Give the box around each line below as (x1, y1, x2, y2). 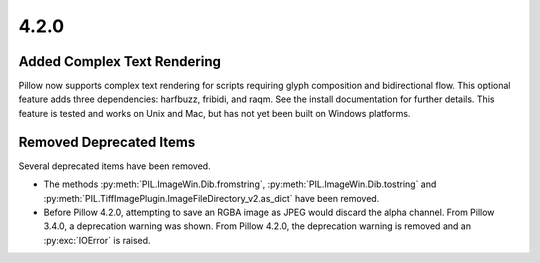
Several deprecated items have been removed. (18, 160, 211, 172)
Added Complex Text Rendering (18, 53, 222, 70)
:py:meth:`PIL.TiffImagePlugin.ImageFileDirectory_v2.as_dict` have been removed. (43, 192, 380, 204)
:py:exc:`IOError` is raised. (43, 234, 151, 246)
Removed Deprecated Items (18, 133, 196, 150)
